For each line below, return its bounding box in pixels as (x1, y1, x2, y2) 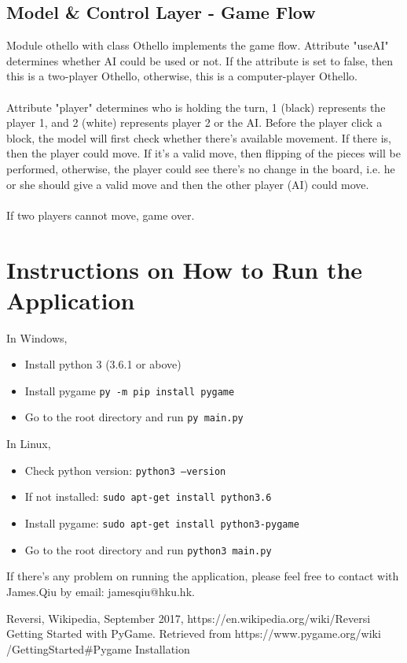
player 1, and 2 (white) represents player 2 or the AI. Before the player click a (6, 114, 383, 131)
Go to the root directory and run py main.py (24, 409, 244, 425)
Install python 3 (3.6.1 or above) (24, 356, 181, 372)
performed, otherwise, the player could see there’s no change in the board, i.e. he (6, 160, 395, 176)
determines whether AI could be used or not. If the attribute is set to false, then (6, 52, 394, 69)
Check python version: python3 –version (24, 461, 226, 478)
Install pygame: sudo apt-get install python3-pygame (24, 515, 299, 532)
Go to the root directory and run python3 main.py (24, 541, 272, 557)
